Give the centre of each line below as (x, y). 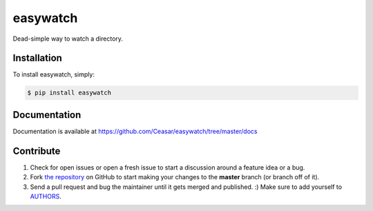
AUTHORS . (46, 197)
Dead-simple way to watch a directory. (68, 39)
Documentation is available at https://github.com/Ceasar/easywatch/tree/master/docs (135, 131)
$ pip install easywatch (69, 93)
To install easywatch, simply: (54, 74)
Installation (37, 58)
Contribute (37, 151)
